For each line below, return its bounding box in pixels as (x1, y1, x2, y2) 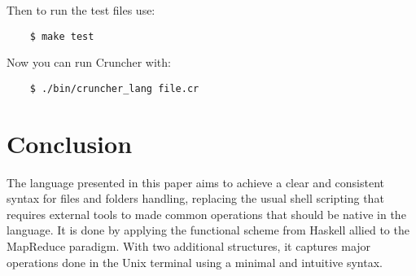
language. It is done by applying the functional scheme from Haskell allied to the (7, 221, 409, 239)
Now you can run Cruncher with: (7, 54, 171, 71)
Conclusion (7, 126, 133, 160)
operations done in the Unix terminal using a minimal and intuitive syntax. (7, 253, 383, 270)
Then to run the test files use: (7, 2, 155, 18)
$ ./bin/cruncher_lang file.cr (29, 82, 199, 94)
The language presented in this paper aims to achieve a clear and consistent (7, 173, 385, 191)
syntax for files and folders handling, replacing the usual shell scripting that (7, 190, 384, 207)
